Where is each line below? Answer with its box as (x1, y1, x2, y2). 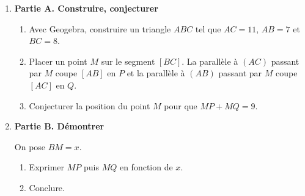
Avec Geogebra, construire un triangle (29, 22, 171, 35)
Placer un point (29, 54, 87, 67)
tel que (195, 22, 221, 35)
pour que (164, 99, 197, 112)
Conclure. (29, 181, 65, 194)
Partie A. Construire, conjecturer (14, 2, 158, 14)
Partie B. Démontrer (14, 120, 105, 132)
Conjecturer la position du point (29, 99, 150, 112)
